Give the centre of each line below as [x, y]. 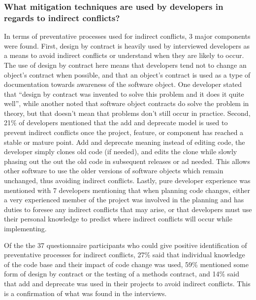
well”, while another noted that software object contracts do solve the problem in [127, 103]
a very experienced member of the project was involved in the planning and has [124, 200]
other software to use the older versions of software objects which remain [114, 171]
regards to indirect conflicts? [62, 17]
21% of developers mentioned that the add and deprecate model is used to [116, 123]
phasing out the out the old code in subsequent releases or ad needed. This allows [127, 161]
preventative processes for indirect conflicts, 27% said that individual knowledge [125, 255]
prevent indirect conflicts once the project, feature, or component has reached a [124, 132]
